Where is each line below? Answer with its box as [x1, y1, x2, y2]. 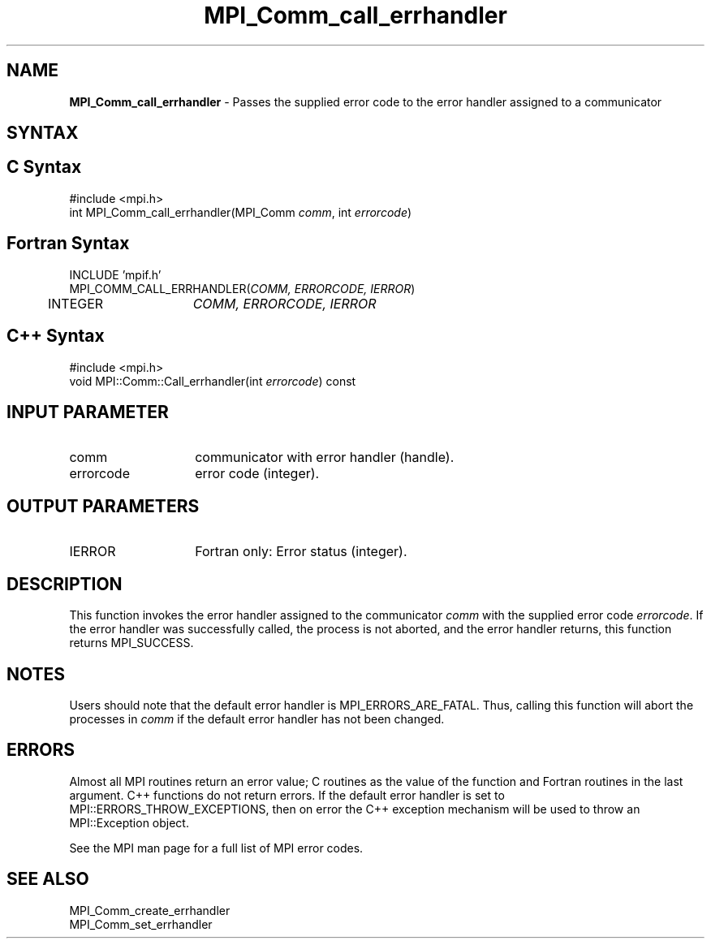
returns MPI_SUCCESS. [69, 636, 194, 650]
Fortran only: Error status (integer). [195, 543, 407, 560]
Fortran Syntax [6, 233, 130, 254]
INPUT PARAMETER [6, 401, 169, 422]
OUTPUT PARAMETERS [6, 495, 200, 516]
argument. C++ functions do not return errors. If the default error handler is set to [69, 787, 505, 802]
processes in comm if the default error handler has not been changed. [69, 711, 445, 726]
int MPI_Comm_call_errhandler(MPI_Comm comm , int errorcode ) [69, 205, 412, 219]
